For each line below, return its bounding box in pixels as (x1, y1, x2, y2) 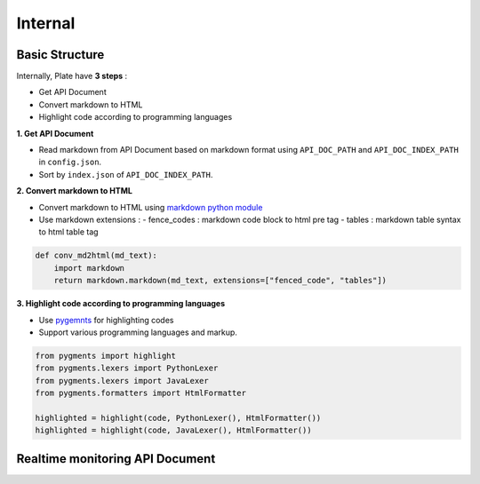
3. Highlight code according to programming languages (16, 298, 226, 309)
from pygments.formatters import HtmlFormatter (35, 388, 246, 399)
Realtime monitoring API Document (16, 451, 216, 466)
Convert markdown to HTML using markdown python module (38, 202, 263, 212)
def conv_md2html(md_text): (35, 250, 157, 261)
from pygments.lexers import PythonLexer (35, 363, 219, 373)
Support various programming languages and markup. (38, 327, 237, 337)
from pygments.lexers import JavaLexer (35, 376, 209, 385)
